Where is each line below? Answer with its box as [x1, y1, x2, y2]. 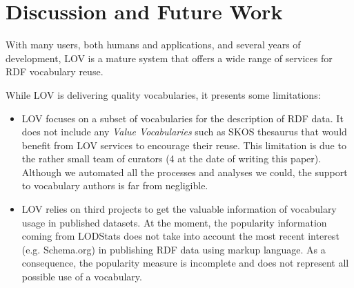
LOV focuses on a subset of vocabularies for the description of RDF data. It [21, 111, 344, 125]
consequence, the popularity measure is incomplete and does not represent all [21, 256, 349, 270]
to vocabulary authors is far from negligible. [21, 178, 208, 193]
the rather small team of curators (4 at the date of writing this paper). [21, 151, 322, 166]
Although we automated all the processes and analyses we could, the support [21, 164, 348, 179]
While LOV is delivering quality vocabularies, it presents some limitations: [6, 87, 321, 102]
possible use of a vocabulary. [21, 269, 142, 284]
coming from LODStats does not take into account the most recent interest [21, 229, 340, 243]
